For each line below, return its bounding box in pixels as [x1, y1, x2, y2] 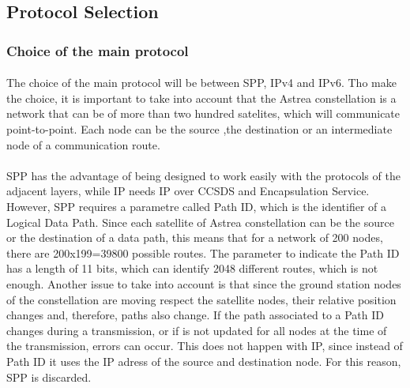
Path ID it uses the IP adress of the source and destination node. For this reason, [6, 352, 401, 369]
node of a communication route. [6, 136, 160, 153]
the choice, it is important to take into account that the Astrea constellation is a [6, 89, 397, 106]
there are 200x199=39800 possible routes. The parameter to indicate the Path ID [6, 244, 400, 261]
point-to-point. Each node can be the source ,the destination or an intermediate [6, 121, 393, 137]
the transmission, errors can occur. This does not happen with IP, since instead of [6, 337, 403, 354]
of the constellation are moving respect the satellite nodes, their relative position [6, 291, 397, 307]
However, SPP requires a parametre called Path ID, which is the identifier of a [6, 198, 387, 214]
